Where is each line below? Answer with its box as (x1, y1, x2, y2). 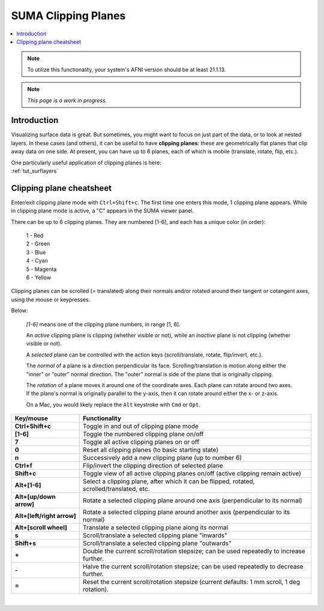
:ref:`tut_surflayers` (11, 167, 59, 174)
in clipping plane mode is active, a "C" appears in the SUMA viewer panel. (11, 207, 194, 214)
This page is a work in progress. (27, 97, 107, 104)
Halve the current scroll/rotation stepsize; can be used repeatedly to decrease (83, 562, 304, 571)
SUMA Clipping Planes (11, 9, 126, 22)
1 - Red (26, 232, 44, 239)
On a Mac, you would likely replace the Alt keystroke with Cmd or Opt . (26, 401, 200, 408)
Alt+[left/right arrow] (14, 512, 76, 520)
